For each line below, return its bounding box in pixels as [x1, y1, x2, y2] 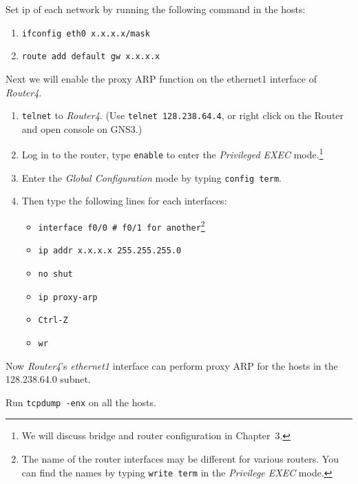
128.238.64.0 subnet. [6, 372, 91, 386]
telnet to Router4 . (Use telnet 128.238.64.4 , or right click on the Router [21, 108, 344, 123]
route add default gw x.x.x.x [21, 52, 160, 62]
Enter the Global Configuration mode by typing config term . [21, 170, 282, 185]
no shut [38, 269, 73, 279]
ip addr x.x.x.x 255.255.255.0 [38, 246, 182, 256]
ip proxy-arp [38, 292, 98, 302]
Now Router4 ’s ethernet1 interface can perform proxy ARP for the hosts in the [6, 358, 338, 372]
